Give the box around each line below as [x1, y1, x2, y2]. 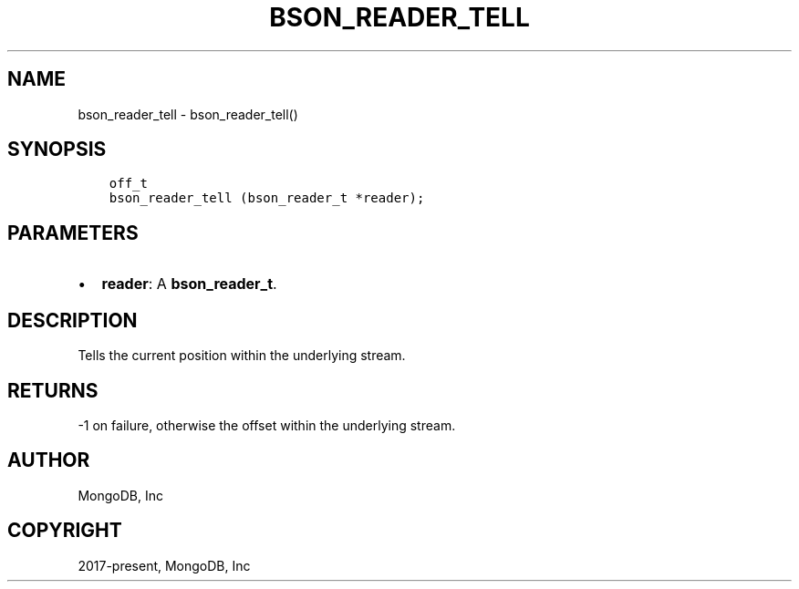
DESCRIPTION [7, 308, 138, 332]
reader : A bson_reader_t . [101, 274, 277, 294]
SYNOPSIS [7, 138, 107, 161]
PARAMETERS [7, 221, 139, 244]
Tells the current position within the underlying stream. [78, 347, 406, 364]
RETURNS [7, 378, 99, 402]
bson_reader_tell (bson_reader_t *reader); [109, 191, 425, 206]
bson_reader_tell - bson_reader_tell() [78, 106, 298, 122]
